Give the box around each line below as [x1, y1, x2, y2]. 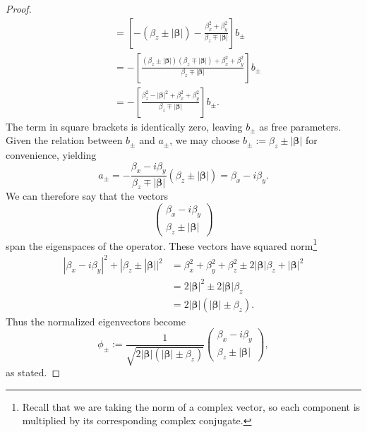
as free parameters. [259, 119, 342, 133]
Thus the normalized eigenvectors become [6, 313, 186, 328]
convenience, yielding [6, 148, 97, 162]
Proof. [6, 1, 32, 16]
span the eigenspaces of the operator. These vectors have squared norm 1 [6, 236, 318, 253]
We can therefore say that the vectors [6, 188, 169, 203]
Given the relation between [6, 133, 123, 148]
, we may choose [169, 133, 240, 148]
